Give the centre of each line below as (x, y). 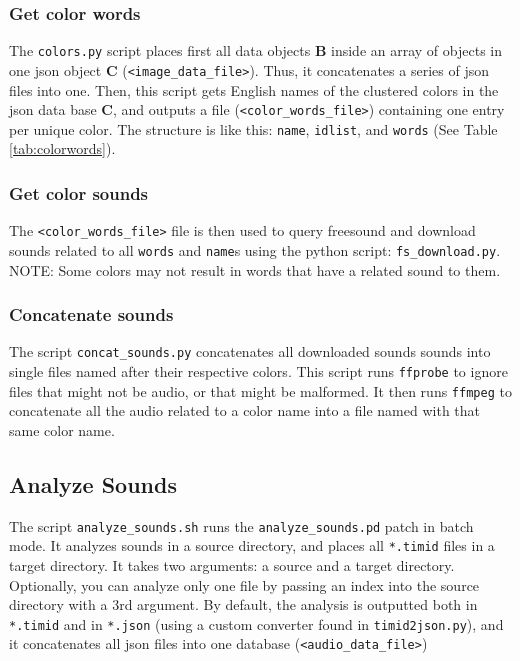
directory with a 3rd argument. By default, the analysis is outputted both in (243, 604)
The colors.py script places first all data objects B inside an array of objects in (256, 50)
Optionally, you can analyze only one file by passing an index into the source (244, 584)
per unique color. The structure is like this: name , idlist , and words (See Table (253, 128)
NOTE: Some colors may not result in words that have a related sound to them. (255, 269)
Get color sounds (79, 192)
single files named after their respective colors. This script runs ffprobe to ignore (258, 371)
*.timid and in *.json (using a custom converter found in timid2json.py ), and (256, 623)
